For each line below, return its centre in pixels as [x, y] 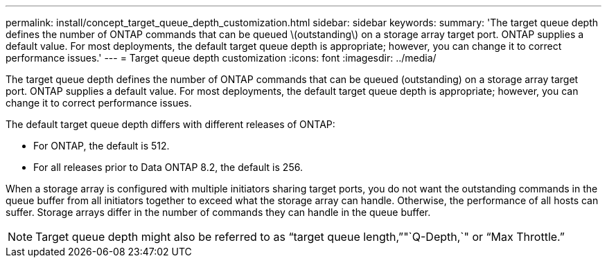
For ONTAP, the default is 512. [102, 146]
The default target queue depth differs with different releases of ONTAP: [170, 124]
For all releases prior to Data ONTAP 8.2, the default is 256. [168, 167]
